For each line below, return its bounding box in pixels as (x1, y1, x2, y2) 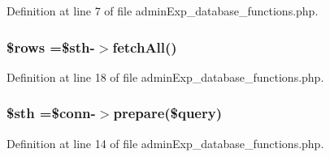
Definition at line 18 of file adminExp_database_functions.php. (7, 68, 324, 85)
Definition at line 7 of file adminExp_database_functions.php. (7, 2, 319, 19)
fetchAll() (112, 36, 177, 57)
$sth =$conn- (7, 103, 96, 123)
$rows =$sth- (7, 36, 95, 57)
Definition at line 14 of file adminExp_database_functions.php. (7, 134, 324, 151)
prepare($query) (113, 103, 222, 123)
